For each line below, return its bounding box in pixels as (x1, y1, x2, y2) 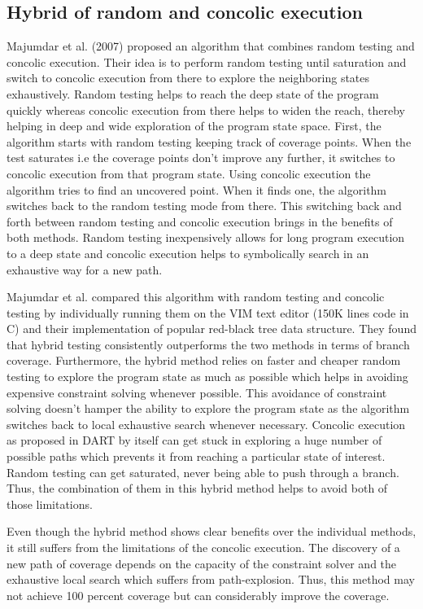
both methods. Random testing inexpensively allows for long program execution (7, 229, 405, 246)
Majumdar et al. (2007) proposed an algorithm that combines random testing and (7, 37, 415, 55)
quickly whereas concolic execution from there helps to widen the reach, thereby (7, 101, 405, 118)
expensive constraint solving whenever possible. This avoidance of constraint (7, 383, 387, 401)
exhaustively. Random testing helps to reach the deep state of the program (7, 85, 379, 102)
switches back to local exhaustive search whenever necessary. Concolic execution (7, 415, 406, 432)
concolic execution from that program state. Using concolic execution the (7, 164, 371, 182)
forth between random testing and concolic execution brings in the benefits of (7, 212, 393, 230)
